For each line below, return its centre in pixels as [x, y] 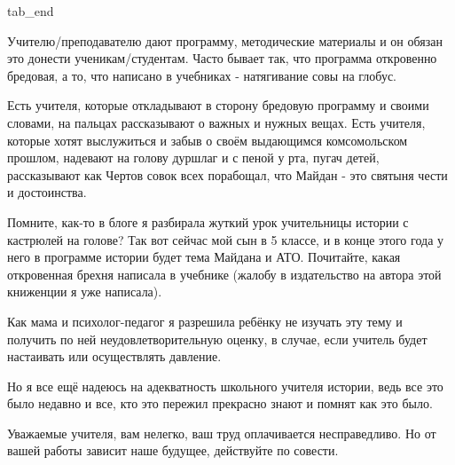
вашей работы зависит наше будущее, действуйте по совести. [173, 450]
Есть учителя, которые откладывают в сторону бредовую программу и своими [218, 105]
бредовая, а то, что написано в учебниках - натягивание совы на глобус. [202, 75]
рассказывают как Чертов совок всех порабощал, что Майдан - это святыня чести [227, 174]
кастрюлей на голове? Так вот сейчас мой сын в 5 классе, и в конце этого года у [226, 239]
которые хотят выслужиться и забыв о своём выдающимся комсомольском [208, 140]
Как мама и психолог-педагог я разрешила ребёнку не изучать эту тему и [205, 321]
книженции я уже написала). [85, 292]
